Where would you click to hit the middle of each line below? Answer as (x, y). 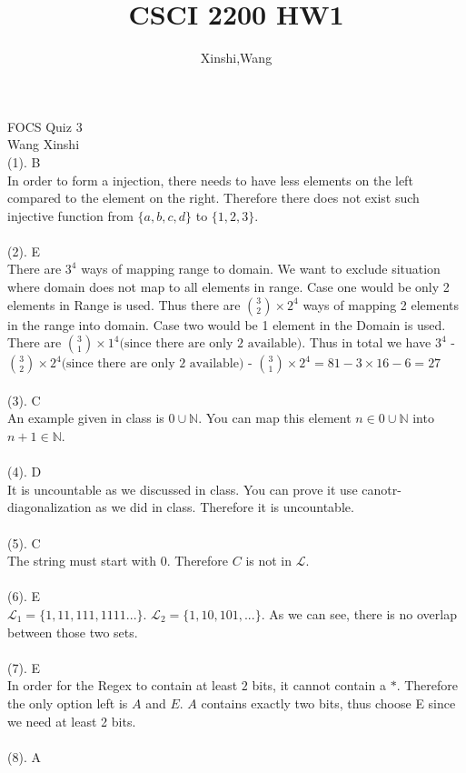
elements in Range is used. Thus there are (124, 304)
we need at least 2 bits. (72, 721)
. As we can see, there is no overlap (359, 613)
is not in (269, 561)
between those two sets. (73, 632)
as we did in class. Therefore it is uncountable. (225, 507)
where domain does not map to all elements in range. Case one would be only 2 (228, 287)
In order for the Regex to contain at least (123, 685)
